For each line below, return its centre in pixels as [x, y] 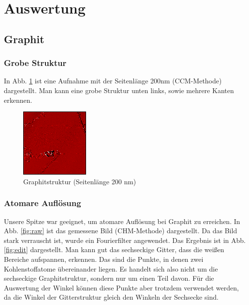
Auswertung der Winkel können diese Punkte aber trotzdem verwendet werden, [121, 287]
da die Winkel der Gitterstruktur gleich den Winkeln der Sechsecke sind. [111, 297]
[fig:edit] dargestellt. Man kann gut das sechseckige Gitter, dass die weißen [114, 249]
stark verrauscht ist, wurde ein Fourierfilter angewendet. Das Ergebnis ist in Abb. [125, 240]
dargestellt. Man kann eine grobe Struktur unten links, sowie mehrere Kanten [119, 90]
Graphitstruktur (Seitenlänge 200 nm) [80, 181]
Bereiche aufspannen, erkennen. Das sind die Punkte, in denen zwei [104, 259]
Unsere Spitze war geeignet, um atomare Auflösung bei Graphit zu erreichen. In [122, 221]
